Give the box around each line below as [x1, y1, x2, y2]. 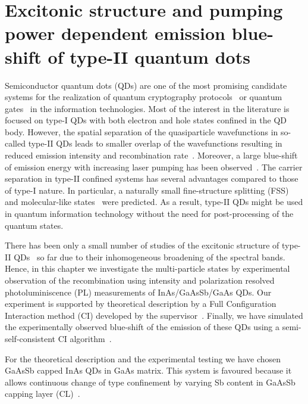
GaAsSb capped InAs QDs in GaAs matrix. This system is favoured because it [5, 364, 292, 377]
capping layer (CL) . [5, 387, 80, 400]
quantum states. [5, 219, 64, 231]
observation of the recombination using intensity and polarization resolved [5, 274, 275, 286]
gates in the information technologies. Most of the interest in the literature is [5, 102, 290, 114]
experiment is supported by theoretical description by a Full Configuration [5, 297, 276, 310]
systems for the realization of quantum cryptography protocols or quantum [5, 91, 282, 103]
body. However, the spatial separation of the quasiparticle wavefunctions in [5, 125, 278, 138]
